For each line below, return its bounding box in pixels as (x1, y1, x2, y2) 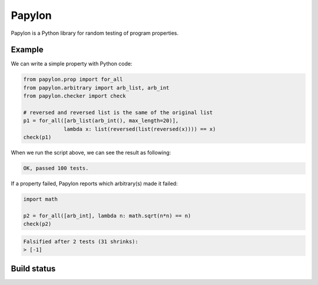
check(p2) (23, 221, 52, 227)
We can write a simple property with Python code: (11, 60, 132, 67)
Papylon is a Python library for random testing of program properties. (11, 30, 179, 37)
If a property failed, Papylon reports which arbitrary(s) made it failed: (11, 180, 178, 187)
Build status (11, 263, 56, 274)
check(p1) (23, 134, 52, 141)
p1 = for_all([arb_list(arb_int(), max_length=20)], (23, 117, 179, 124)
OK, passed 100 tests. (23, 165, 89, 172)
